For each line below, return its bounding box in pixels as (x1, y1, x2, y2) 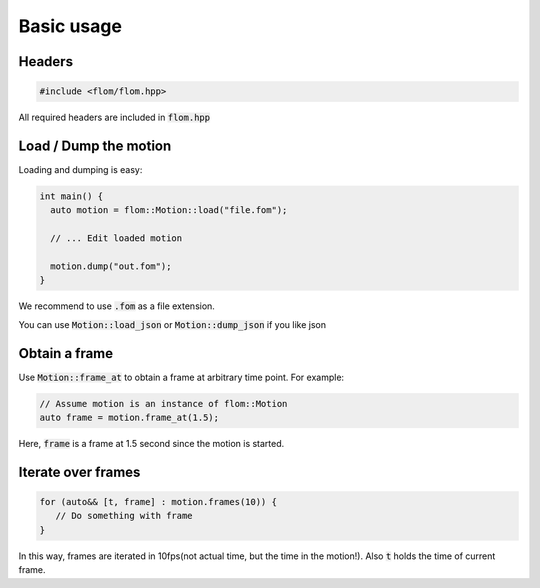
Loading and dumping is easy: (18, 164, 143, 176)
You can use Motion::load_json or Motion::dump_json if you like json (18, 318, 327, 330)
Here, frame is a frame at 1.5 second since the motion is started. (18, 438, 285, 450)
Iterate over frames (18, 463, 141, 480)
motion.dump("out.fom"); (50, 260, 172, 272)
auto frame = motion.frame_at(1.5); (39, 412, 220, 424)
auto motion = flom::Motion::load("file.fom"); (50, 205, 288, 216)
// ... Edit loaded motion (50, 233, 183, 244)
